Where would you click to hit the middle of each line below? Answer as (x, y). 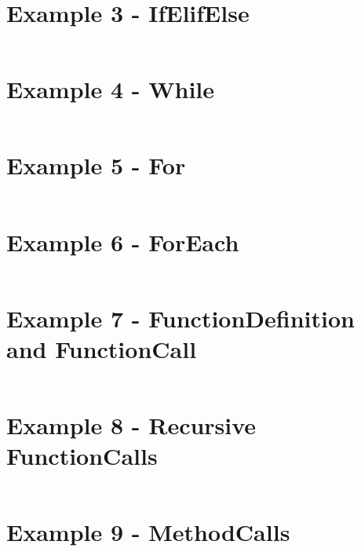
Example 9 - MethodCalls (148, 532)
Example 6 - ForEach (123, 241)
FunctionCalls (82, 456)
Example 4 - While (111, 89)
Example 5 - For (96, 165)
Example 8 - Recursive (131, 425)
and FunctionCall (102, 348)
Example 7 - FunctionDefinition (180, 318)
